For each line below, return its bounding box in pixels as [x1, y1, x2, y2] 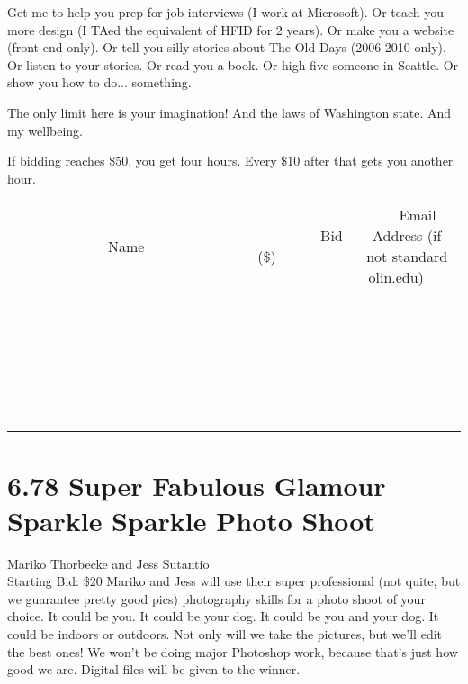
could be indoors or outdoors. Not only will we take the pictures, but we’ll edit [7, 625, 443, 643]
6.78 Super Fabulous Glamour [7, 466, 386, 503]
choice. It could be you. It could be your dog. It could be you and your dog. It [7, 607, 439, 625]
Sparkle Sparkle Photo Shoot [7, 501, 375, 538]
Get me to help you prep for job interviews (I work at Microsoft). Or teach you [7, 3, 445, 21]
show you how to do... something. [7, 73, 192, 92]
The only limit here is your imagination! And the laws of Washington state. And [7, 103, 452, 121]
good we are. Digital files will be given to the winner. [7, 660, 301, 679]
